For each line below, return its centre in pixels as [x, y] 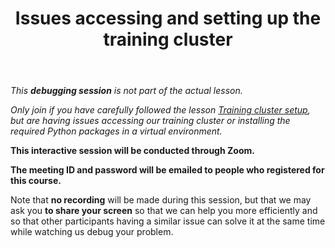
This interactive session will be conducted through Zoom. [132, 151]
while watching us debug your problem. [92, 232]
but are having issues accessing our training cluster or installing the [150, 121]
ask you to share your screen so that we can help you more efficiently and [164, 211]
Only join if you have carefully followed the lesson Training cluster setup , [160, 110]
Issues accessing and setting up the [168, 18]
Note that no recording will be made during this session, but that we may [161, 200]
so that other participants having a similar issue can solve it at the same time [168, 221]
